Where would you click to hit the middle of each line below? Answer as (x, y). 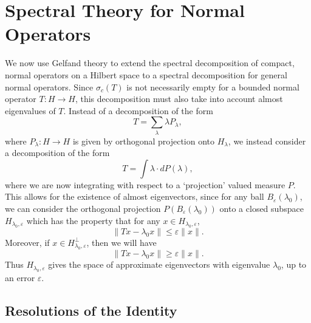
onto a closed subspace (261, 208)
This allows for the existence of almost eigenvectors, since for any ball (135, 196)
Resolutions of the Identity (91, 310)
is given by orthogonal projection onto (144, 141)
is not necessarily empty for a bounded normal (213, 87)
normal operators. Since (49, 87)
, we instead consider (267, 141)
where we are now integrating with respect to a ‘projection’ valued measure (145, 184)
